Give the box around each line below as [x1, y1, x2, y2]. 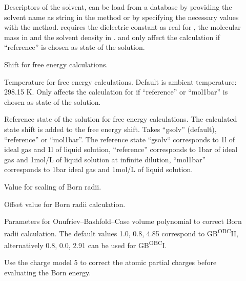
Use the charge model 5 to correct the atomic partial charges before [4, 257, 217, 268]
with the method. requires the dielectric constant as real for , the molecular [4, 22, 241, 32]
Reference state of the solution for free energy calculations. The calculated [4, 114, 237, 124]
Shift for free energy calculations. [4, 59, 108, 69]
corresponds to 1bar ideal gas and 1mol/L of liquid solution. [4, 164, 193, 175]
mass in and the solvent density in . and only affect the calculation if [4, 31, 220, 42]
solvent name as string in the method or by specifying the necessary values [4, 11, 239, 22]
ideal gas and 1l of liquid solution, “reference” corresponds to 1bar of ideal [4, 144, 238, 155]
